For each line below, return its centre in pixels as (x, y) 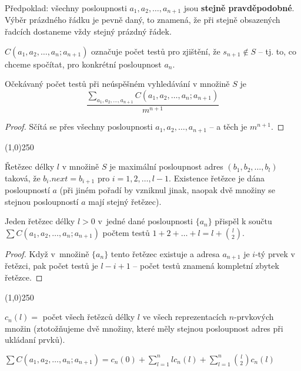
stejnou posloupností (42, 201)
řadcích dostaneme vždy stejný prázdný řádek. (88, 31)
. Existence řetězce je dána (217, 178)
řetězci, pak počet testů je (51, 266)
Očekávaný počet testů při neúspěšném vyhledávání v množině (117, 84)
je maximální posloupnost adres (166, 166)
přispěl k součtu (243, 221)
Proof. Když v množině (47, 253)
